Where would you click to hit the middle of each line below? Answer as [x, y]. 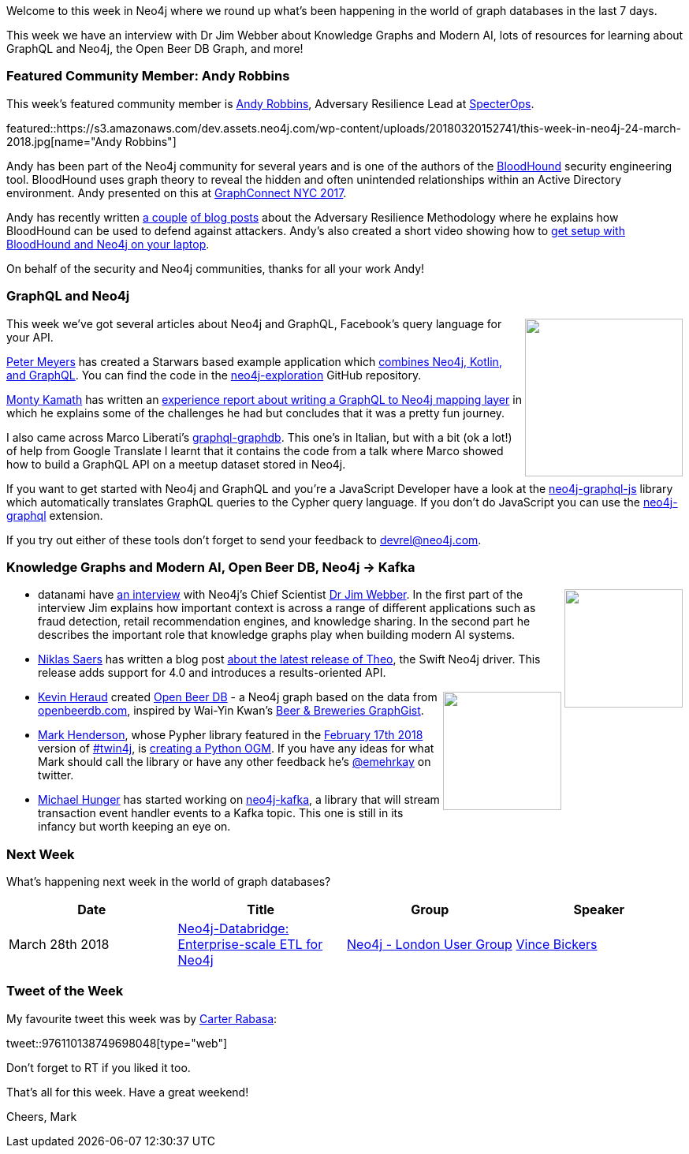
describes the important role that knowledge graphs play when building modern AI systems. [277, 635]
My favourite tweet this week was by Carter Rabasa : [142, 1018]
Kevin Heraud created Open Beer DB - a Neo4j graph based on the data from [238, 697]
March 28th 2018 [59, 944]
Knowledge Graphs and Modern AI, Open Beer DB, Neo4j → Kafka [211, 567]
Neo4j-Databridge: [233, 928]
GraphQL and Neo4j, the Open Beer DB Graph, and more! [155, 49]
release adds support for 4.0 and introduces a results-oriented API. [212, 673]
